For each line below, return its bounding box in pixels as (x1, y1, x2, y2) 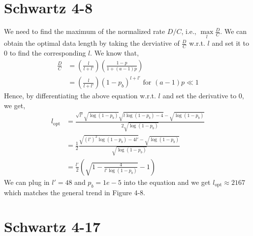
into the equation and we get (124, 177, 211, 187)
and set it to (212, 38, 249, 48)
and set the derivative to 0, (162, 90, 244, 101)
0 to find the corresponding (4, 48, 86, 58)
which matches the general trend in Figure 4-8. (4, 187, 145, 197)
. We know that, (90, 48, 139, 58)
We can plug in (4, 177, 50, 187)
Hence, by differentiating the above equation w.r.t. (4, 90, 156, 101)
